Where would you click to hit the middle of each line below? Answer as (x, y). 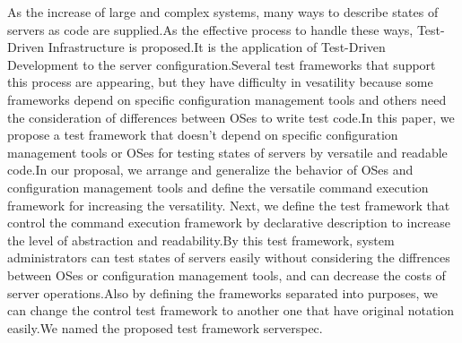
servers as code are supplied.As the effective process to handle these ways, (210, 29)
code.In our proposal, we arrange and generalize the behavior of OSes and (210, 170)
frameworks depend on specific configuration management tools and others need (227, 99)
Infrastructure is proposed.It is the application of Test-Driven (217, 47)
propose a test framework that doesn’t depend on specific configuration (203, 135)
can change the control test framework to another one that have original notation (231, 310)
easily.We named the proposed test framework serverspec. (165, 327)
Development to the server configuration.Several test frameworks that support (222, 64)
